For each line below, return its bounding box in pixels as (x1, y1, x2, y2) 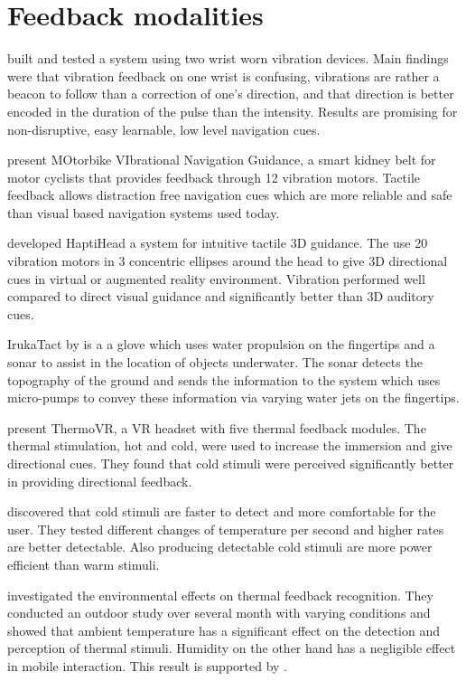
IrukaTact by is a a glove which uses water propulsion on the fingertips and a (7, 335, 435, 354)
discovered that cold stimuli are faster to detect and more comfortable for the (7, 502, 436, 521)
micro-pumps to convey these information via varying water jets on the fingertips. (7, 388, 460, 407)
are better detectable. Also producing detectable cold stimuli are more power (7, 537, 433, 556)
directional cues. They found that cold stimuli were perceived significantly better (7, 454, 454, 472)
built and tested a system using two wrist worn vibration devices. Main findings (7, 49, 449, 68)
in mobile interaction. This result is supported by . (7, 656, 288, 675)
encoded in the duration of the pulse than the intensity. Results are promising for (7, 101, 458, 120)
